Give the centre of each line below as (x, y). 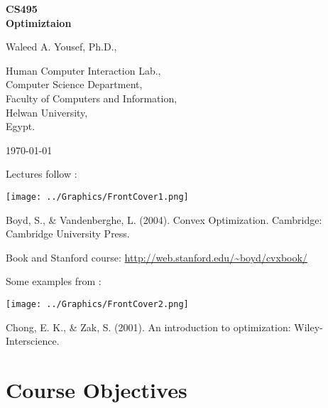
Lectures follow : (42, 174)
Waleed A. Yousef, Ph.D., (61, 47)
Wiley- (308, 327)
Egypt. (21, 126)
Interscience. (33, 341)
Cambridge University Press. (68, 233)
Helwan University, (47, 112)
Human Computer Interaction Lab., (83, 70)
